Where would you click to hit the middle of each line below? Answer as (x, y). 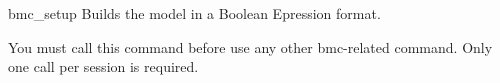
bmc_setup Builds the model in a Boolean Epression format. (194, 13)
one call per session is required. (103, 66)
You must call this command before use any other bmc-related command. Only (250, 46)
